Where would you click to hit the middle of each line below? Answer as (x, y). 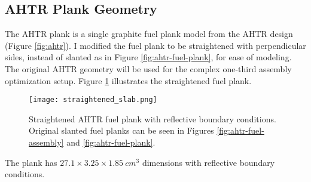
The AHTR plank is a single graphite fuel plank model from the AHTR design (149, 34)
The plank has (31, 162)
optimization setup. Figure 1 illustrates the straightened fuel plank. (128, 80)
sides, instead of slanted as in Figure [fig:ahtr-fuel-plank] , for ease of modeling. (148, 57)
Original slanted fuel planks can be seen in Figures (121, 130)
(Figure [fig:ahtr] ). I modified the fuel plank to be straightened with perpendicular (155, 45)
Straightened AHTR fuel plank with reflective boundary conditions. (153, 118)
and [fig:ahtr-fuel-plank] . (111, 142)
